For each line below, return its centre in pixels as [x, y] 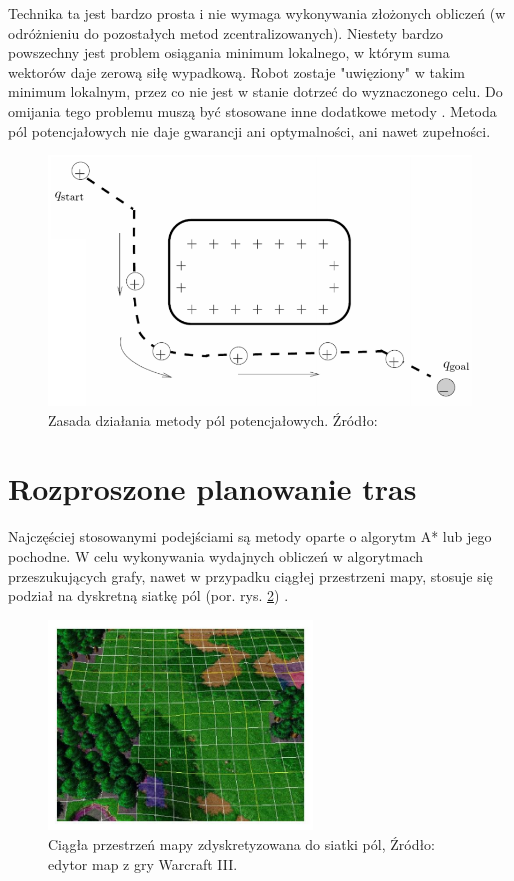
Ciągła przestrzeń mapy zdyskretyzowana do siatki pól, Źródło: [242, 844]
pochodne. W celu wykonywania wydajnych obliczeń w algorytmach [216, 555]
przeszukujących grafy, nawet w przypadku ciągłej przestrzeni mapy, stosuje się [250, 575]
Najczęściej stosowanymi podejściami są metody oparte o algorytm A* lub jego [250, 536]
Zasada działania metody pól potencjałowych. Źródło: [213, 419]
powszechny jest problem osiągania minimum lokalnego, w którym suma [229, 52]
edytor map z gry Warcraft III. [143, 863]
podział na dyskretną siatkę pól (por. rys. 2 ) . [148, 595]
